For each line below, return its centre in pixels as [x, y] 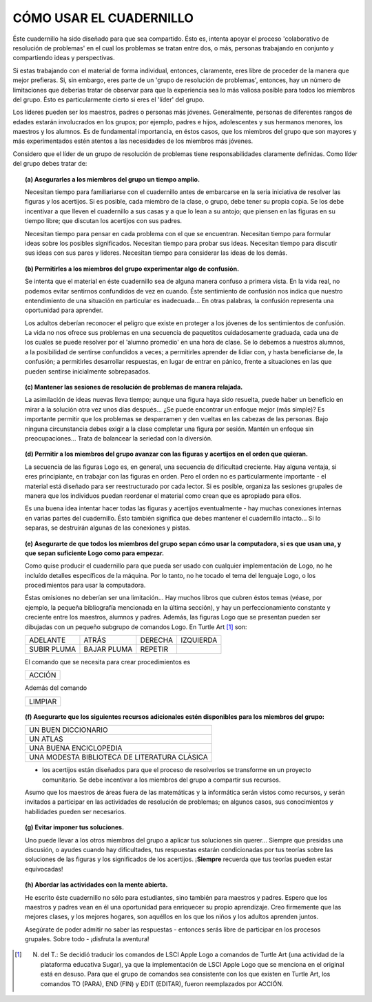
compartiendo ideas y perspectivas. [64, 58]
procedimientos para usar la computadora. [85, 585]
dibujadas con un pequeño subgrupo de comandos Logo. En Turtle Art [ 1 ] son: [136, 627]
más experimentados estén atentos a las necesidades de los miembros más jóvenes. [133, 141]
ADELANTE [47, 640]
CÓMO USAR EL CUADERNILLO [103, 18]
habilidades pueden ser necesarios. [76, 811]
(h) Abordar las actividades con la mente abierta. [96, 885]
